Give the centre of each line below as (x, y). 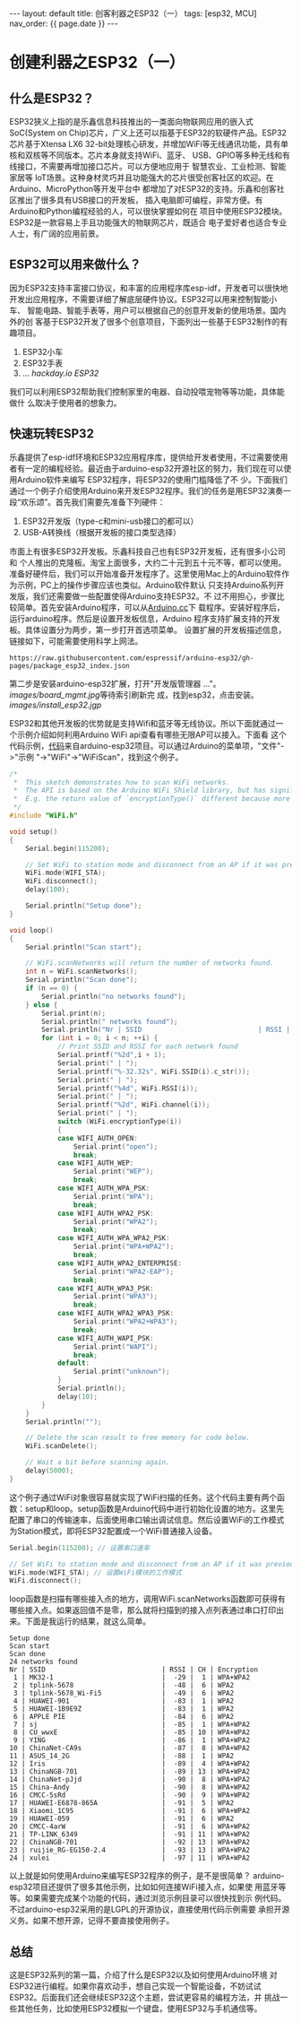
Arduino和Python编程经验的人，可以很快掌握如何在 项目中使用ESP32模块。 (148, 211)
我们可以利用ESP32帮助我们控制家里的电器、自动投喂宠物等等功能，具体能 (147, 391)
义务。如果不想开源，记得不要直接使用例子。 (92, 1921)
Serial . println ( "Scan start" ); (84, 947)
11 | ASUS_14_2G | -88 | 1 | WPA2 (122, 1756)
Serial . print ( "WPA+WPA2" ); (124, 1247)
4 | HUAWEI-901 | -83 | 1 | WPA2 (124, 1701)
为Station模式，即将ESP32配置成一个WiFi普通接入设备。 (113, 1531)
